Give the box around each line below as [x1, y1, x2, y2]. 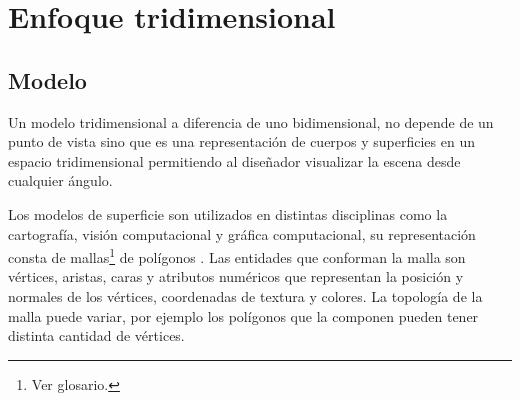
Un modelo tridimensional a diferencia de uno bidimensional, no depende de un [8, 111, 494, 132]
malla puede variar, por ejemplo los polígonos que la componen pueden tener [8, 305, 479, 326]
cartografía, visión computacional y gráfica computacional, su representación [8, 223, 476, 244]
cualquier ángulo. [8, 170, 113, 191]
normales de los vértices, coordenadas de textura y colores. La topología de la [8, 285, 483, 306]
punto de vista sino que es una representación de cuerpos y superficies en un [8, 131, 475, 152]
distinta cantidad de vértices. [8, 325, 185, 346]
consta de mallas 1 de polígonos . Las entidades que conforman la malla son [8, 244, 466, 267]
